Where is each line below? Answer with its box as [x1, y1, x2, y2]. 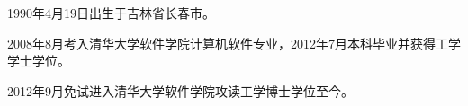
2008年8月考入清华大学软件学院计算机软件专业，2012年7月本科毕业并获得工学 [7, 33, 461, 52]
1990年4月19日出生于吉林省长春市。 [7, 4, 215, 22]
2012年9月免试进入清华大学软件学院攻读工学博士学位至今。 [7, 81, 354, 100]
